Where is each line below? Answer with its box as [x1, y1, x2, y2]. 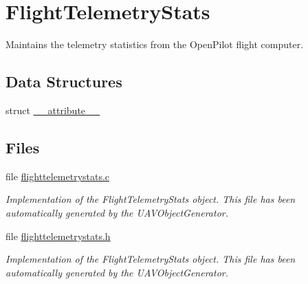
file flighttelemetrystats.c [5, 168, 110, 183]
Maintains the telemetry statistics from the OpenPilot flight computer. [5, 37, 304, 52]
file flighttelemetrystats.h [5, 228, 111, 243]
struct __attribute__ [5, 102, 100, 117]
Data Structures [5, 71, 122, 92]
